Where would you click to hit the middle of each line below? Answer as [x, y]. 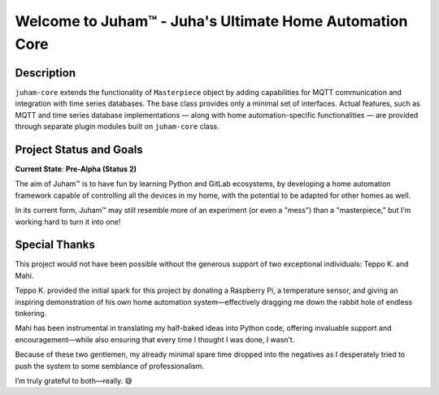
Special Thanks [55, 245]
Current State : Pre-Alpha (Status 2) [76, 169]
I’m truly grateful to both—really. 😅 [74, 380]
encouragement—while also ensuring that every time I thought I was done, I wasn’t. [155, 339]
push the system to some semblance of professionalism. [110, 366]
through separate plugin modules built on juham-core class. [117, 127]
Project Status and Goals [79, 149]
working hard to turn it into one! [68, 221]
